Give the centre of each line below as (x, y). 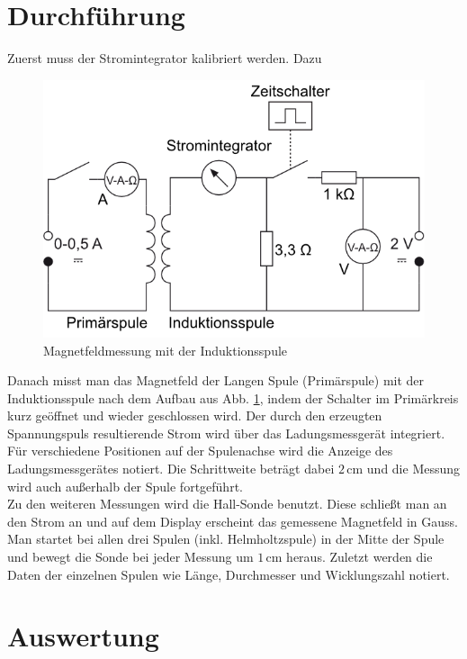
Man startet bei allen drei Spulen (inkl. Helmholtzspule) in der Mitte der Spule (226, 539)
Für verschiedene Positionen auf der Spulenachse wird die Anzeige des (200, 451)
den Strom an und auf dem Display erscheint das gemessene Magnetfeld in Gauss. (233, 521)
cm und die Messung (404, 469)
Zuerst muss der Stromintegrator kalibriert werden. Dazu (165, 58)
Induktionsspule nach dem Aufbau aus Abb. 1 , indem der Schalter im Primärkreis (233, 397)
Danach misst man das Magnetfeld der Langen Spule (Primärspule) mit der (216, 380)
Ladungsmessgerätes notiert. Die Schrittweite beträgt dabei (171, 469)
